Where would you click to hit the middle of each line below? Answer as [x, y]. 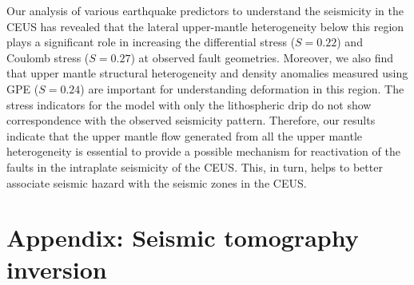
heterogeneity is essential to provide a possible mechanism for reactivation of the [203, 151]
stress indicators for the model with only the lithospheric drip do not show [189, 104]
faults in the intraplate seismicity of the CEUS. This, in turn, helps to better [195, 166]
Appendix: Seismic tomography [183, 238]
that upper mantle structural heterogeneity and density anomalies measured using [207, 73]
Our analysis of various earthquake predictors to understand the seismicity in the [205, 10]
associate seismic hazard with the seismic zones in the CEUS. [157, 182]
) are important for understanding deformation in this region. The [242, 88]
